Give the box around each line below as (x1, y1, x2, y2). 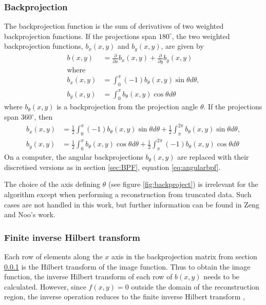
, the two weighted (172, 30, 230, 41)
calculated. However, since (4, 281, 86, 292)
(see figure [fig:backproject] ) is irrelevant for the (108, 179, 258, 189)
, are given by (161, 41, 204, 51)
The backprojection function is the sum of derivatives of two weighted (4, 21, 224, 31)
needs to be (203, 271, 240, 282)
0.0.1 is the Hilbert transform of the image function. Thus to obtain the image (4, 261, 251, 272)
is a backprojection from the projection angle (56, 101, 198, 112)
